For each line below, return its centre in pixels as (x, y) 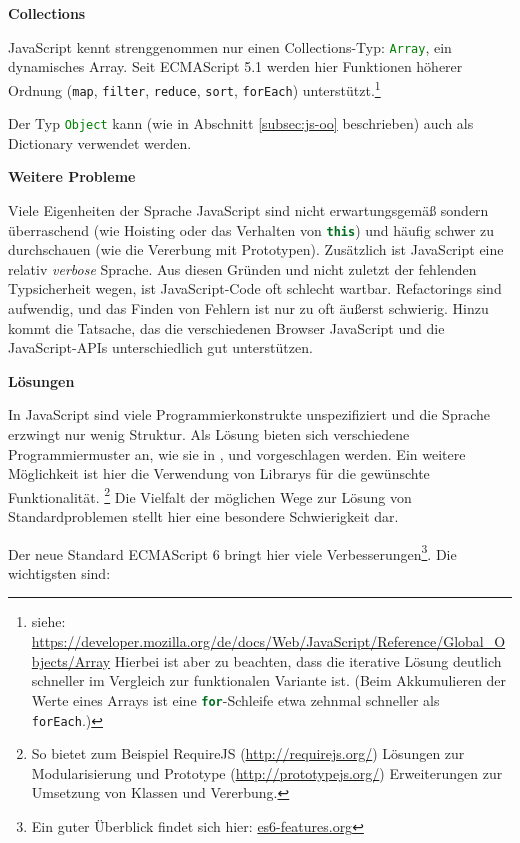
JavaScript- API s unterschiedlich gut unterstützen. (160, 347)
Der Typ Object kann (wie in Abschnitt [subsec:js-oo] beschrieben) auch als (241, 123)
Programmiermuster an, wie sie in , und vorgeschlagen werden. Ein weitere (237, 453)
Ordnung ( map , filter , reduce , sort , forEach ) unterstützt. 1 (194, 88)
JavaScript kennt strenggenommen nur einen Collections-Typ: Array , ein (230, 46)
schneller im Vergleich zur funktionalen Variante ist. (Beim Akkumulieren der (269, 680)
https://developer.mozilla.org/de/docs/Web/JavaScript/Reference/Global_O (268, 641)
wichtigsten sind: (59, 572)
